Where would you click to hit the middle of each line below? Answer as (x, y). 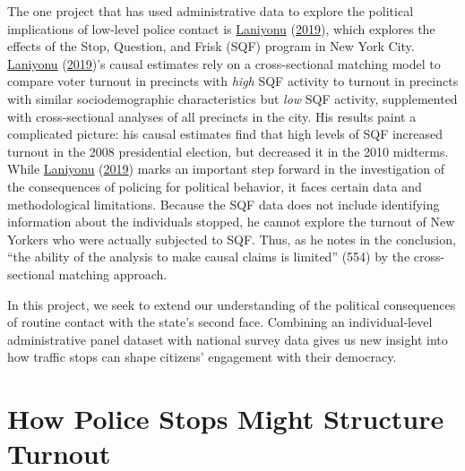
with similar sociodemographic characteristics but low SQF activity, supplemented (232, 98)
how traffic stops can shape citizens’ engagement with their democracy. (202, 357)
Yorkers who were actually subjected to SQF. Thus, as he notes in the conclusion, (232, 239)
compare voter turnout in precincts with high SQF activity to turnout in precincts (233, 81)
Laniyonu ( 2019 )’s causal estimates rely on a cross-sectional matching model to (224, 63)
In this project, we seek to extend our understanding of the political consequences (232, 304)
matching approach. (113, 274)
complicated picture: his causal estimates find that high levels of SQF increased (225, 134)
